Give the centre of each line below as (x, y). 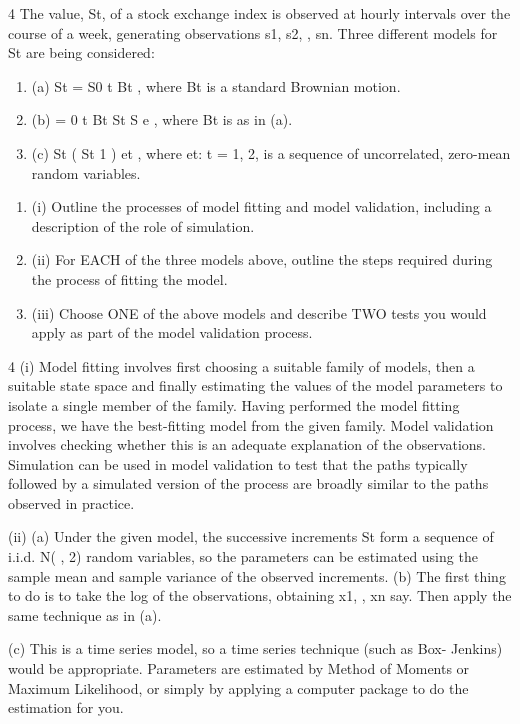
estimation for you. (66, 707)
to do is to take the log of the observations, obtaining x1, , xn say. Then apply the (260, 595)
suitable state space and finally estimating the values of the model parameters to (255, 385)
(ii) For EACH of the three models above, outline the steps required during (262, 259)
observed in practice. (71, 502)
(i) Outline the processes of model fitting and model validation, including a (261, 206)
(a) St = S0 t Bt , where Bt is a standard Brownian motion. (216, 85)
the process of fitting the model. (129, 278)
